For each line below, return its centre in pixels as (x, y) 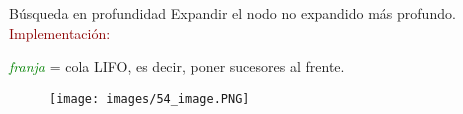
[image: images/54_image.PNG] (149, 98)
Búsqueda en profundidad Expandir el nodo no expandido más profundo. (232, 13)
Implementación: (60, 32)
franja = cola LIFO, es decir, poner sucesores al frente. (177, 66)
